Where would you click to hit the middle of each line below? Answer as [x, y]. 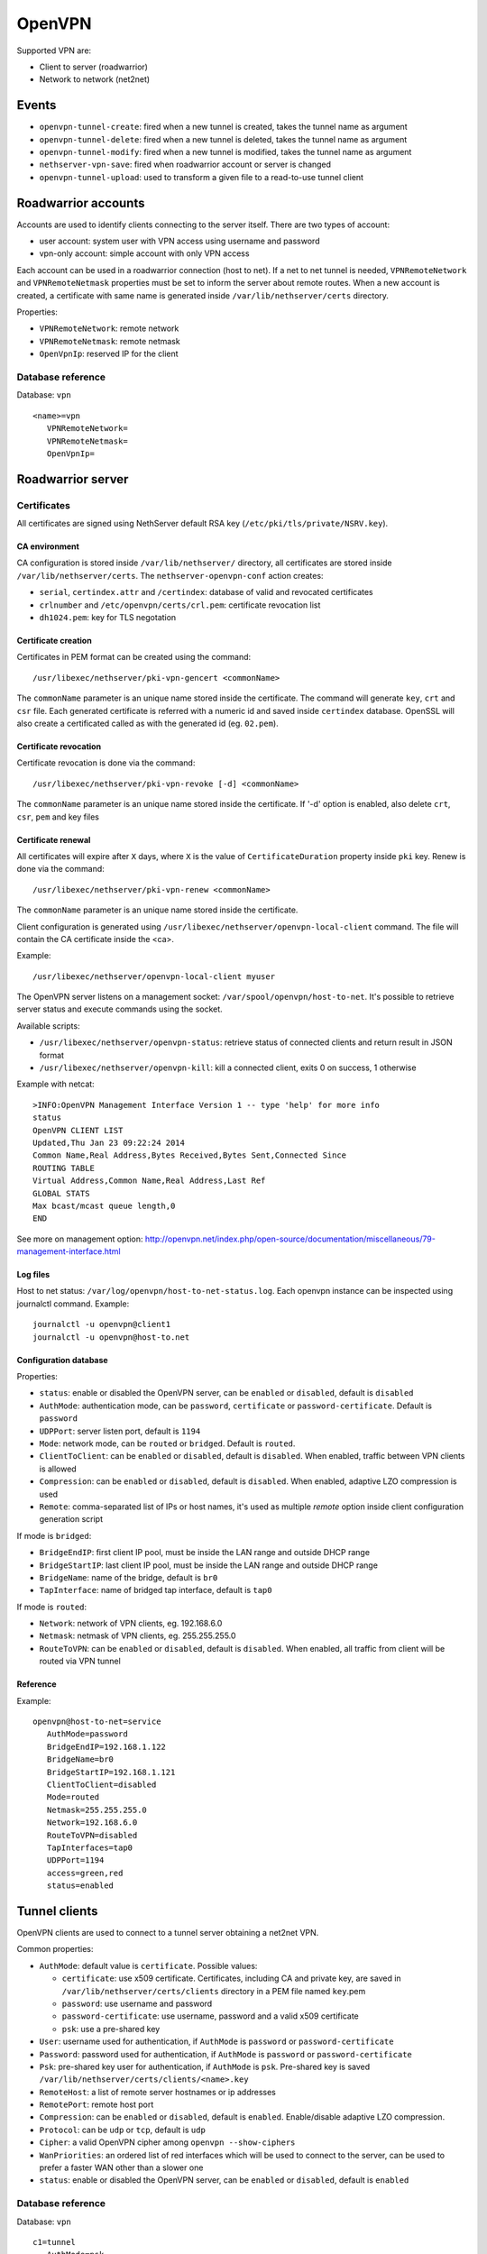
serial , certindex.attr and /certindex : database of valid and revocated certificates [206, 592]
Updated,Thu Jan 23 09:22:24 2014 [109, 1142]
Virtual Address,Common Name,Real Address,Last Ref [149, 1181]
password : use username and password [137, 2003]
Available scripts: [48, 1026]
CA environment [48, 546]
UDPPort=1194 [75, 1860]
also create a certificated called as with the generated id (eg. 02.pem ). [147, 723]
